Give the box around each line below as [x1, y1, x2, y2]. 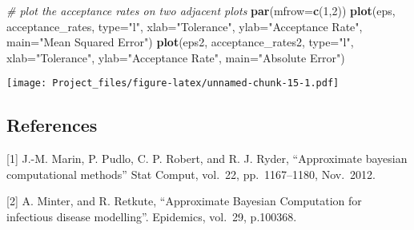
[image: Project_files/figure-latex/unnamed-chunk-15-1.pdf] [6, 77, 340, 89]
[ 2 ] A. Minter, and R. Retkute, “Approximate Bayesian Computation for [6, 192, 362, 209]
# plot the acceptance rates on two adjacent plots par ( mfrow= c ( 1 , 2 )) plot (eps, [6, 2, 396, 18]
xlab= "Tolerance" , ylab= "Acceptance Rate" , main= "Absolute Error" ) [6, 49, 345, 65]
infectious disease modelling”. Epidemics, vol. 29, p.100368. [6, 208, 297, 225]
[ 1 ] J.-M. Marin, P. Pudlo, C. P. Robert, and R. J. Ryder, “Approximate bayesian [6, 150, 408, 167]
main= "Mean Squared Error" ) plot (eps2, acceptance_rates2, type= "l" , [6, 34, 354, 50]
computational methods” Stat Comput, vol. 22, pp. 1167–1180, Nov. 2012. [6, 165, 376, 182]
